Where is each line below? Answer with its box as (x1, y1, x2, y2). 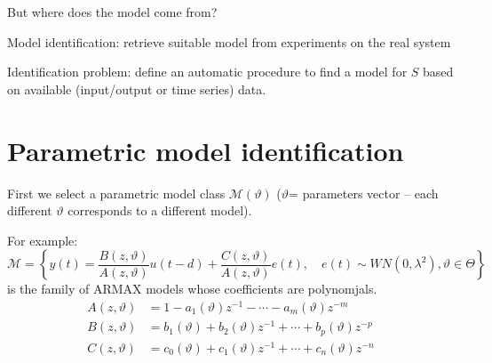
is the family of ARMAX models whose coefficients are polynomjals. (7, 279, 377, 298)
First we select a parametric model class (7, 183, 226, 202)
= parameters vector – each (289, 183, 439, 202)
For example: (7, 230, 78, 249)
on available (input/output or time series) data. (7, 79, 266, 98)
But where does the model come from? (7, 3, 218, 20)
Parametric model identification (7, 132, 404, 168)
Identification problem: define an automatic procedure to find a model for (7, 62, 408, 81)
